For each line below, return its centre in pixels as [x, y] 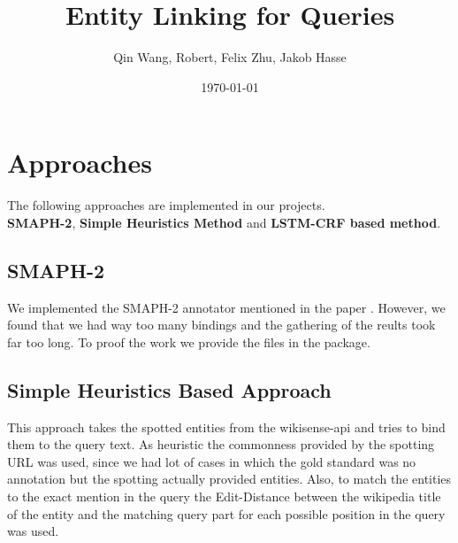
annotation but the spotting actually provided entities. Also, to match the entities [229, 479]
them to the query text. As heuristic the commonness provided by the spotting [221, 444]
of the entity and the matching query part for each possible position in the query [226, 513]
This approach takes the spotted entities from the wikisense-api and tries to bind [226, 427]
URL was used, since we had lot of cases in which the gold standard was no [212, 461]
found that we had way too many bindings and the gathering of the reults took [221, 325]
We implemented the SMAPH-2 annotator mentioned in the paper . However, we [226, 307]
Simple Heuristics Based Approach [169, 389]
